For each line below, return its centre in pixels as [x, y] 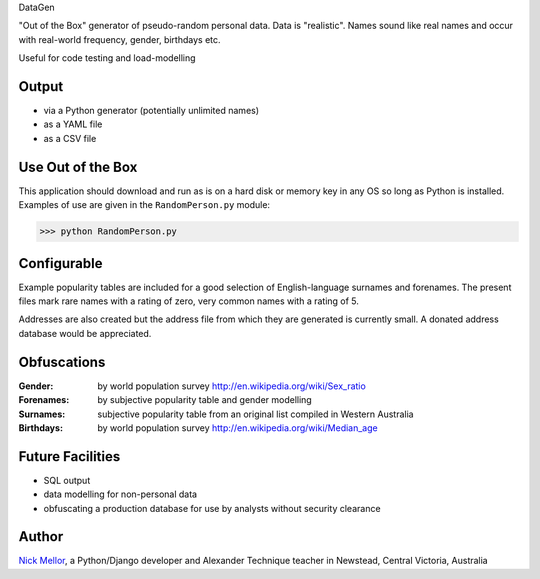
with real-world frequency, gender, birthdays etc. [119, 39]
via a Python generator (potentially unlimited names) [151, 111]
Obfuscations [62, 361]
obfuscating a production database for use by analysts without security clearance [212, 508]
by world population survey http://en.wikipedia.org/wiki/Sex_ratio [232, 386]
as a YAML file [73, 124]
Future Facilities [69, 456]
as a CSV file [70, 138]
